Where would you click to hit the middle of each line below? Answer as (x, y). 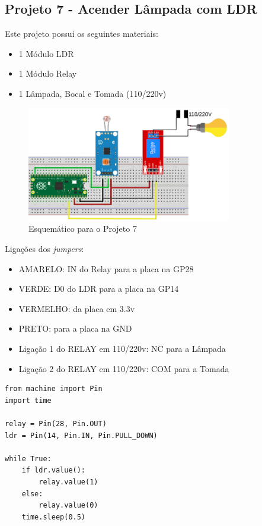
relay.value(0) (68, 505)
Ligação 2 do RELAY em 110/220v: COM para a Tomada (124, 368)
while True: (28, 459)
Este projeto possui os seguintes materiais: (82, 34)
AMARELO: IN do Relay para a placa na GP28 (106, 268)
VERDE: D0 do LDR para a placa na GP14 (99, 289)
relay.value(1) (68, 482)
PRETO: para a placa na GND (75, 328)
